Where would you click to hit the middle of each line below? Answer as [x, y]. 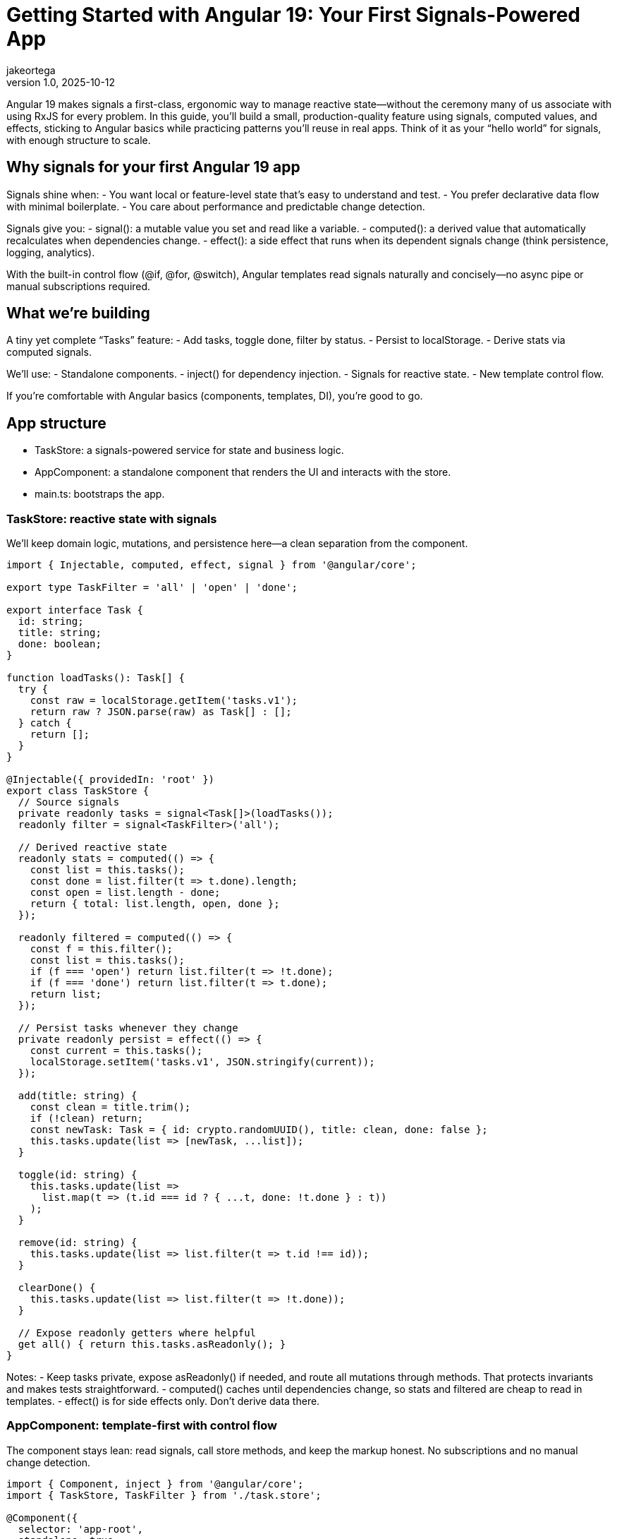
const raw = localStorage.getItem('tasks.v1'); [164, 701]
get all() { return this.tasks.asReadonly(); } [152, 1345]
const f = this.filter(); [102, 949]
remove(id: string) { [78, 1243]
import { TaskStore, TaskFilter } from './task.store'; [164, 1495]
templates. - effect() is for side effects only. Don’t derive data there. [163, 1401]
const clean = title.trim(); [110, 1107]
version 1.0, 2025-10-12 [61, 82]
